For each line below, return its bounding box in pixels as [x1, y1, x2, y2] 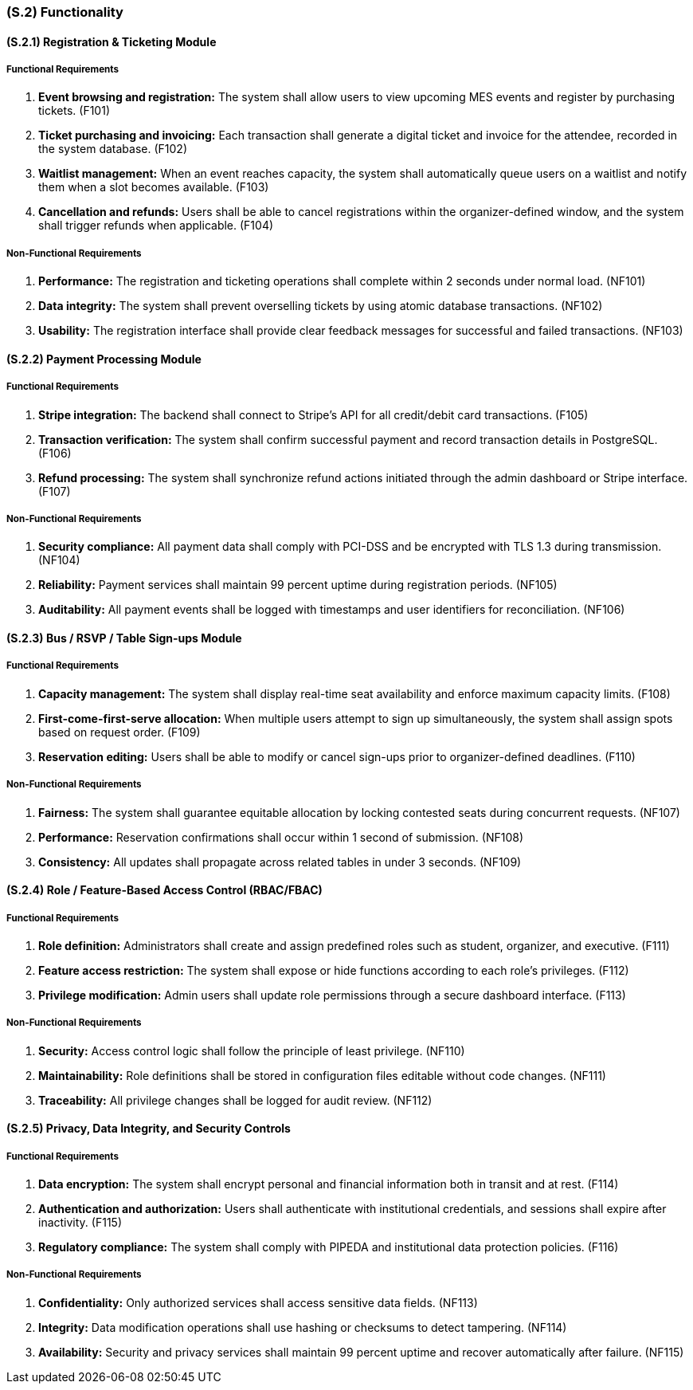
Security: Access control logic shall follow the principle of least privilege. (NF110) [38, 1043, 465, 1058]
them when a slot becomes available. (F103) [38, 180, 269, 194]
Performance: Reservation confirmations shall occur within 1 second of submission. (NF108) [38, 830, 524, 844]
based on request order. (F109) [38, 724, 201, 739]
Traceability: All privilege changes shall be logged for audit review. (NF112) [38, 1093, 433, 1107]
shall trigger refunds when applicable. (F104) [38, 218, 274, 233]
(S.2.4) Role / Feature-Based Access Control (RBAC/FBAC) [6, 883, 323, 897]
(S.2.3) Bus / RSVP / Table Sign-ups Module [6, 630, 242, 645]
